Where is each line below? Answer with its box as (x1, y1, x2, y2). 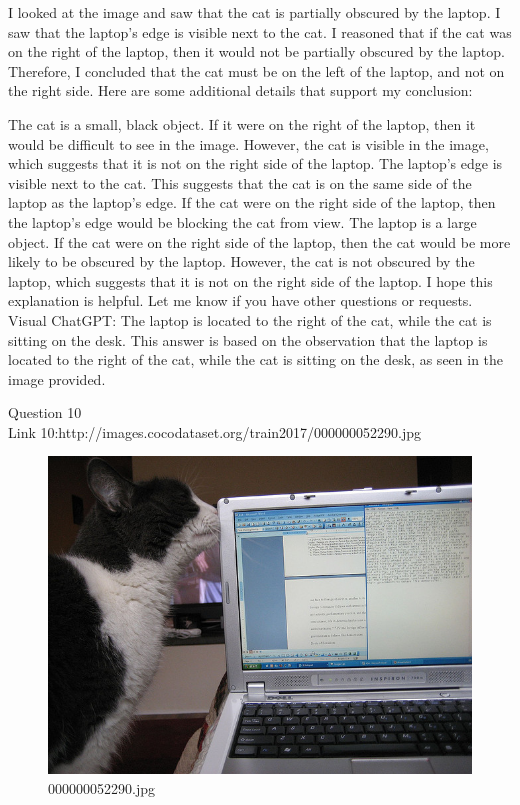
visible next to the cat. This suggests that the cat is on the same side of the (8, 172, 472, 193)
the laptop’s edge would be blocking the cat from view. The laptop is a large (8, 211, 477, 232)
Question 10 (8, 402, 82, 423)
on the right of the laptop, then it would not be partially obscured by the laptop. (8, 41, 505, 62)
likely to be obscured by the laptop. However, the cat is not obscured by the (8, 251, 475, 272)
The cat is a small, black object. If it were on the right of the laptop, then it (8, 113, 476, 134)
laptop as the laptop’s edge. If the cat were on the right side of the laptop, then (8, 192, 496, 213)
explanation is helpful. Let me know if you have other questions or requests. (8, 290, 473, 311)
